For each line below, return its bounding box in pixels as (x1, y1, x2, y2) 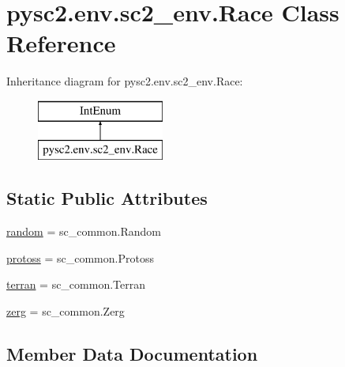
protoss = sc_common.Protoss (6, 249, 154, 266)
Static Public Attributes (6, 186, 208, 210)
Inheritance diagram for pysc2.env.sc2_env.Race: (6, 73, 243, 89)
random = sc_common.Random (6, 223, 161, 240)
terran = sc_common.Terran (6, 276, 146, 293)
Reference (6, 27, 116, 59)
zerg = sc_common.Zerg (6, 303, 125, 320)
